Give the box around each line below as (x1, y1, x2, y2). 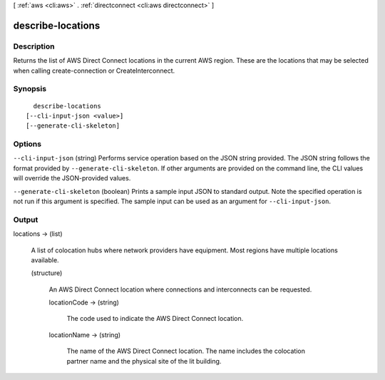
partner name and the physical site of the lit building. (66, 356, 222, 365)
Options (13, 139, 42, 149)
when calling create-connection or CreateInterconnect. (13, 66, 175, 75)
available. (31, 255, 60, 264)
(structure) (31, 269, 63, 277)
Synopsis (13, 84, 46, 94)
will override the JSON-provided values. (13, 174, 131, 183)
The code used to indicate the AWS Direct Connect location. (66, 314, 244, 323)
